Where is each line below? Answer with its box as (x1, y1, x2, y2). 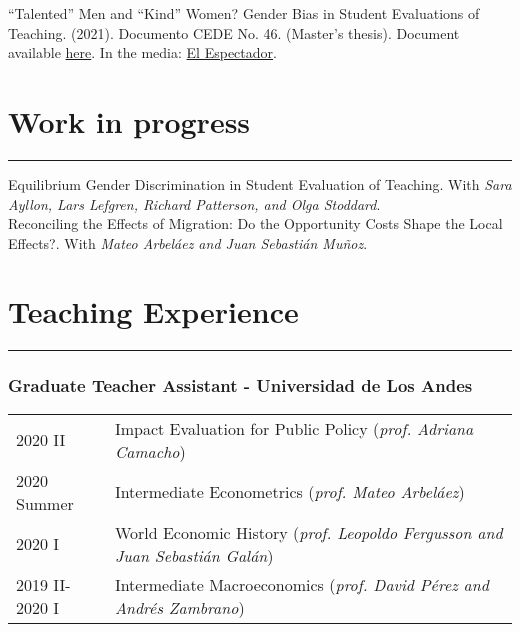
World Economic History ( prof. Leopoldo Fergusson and (114, 520, 503, 544)
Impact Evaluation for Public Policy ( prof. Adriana (114, 416, 474, 440)
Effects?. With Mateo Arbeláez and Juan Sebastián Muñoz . (8, 232, 368, 253)
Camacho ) (114, 439, 186, 463)
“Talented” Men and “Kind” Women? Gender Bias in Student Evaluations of (8, 3, 480, 23)
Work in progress (8, 100, 251, 141)
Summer (16, 491, 74, 515)
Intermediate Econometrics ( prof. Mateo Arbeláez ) (114, 480, 465, 504)
